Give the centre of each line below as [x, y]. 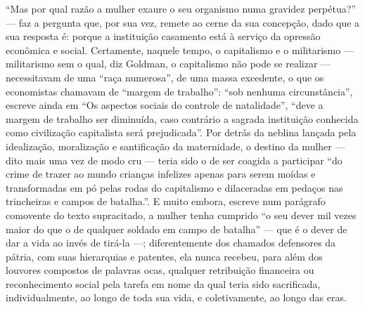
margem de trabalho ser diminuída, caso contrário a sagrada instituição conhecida [182, 118]
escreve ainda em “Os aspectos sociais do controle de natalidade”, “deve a [165, 105]
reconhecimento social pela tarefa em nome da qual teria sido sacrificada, [163, 283]
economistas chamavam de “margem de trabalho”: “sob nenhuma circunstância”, [179, 91]
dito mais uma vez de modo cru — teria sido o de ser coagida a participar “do [174, 160]
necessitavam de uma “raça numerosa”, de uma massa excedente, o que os [165, 77]
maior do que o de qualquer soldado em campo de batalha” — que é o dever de [177, 229]
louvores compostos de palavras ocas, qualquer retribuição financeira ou [160, 270]
